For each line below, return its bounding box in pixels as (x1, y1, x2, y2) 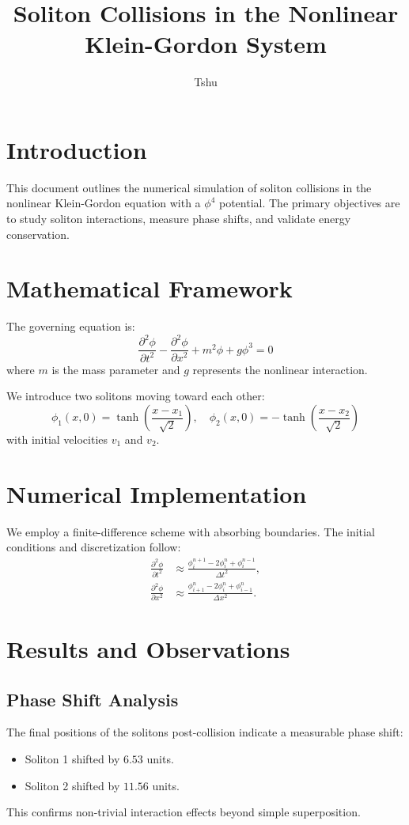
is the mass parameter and (51, 361, 180, 377)
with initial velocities (6, 431, 108, 448)
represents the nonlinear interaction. (192, 361, 368, 377)
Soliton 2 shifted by (25, 777, 120, 793)
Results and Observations (6, 633, 290, 665)
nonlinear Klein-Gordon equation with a (6, 195, 201, 211)
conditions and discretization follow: (6, 539, 181, 555)
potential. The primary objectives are (218, 195, 400, 211)
